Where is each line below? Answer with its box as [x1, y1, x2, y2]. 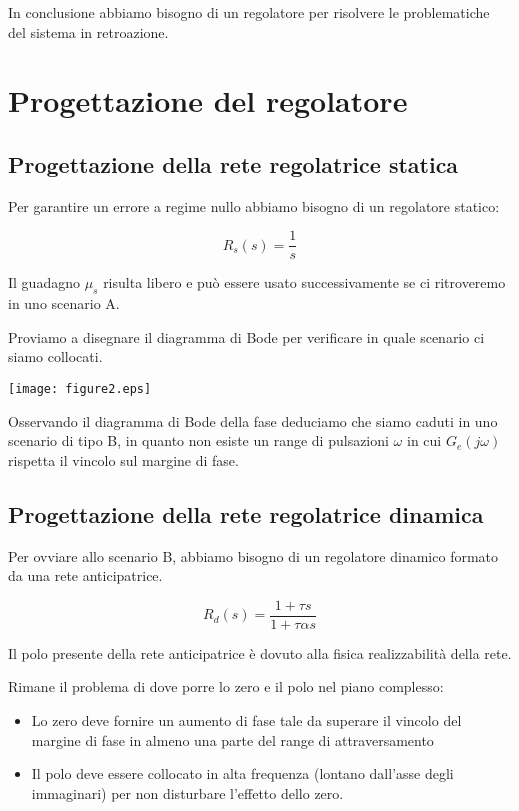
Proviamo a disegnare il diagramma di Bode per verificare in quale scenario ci [8, 326, 485, 347]
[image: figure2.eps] [8, 382, 152, 396]
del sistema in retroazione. [8, 21, 169, 42]
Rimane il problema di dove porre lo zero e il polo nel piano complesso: [8, 676, 444, 697]
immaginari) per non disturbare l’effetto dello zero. [31, 782, 344, 803]
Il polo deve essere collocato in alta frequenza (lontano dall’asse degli [31, 763, 454, 784]
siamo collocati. [8, 346, 103, 367]
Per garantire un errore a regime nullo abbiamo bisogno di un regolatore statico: [8, 195, 500, 216]
